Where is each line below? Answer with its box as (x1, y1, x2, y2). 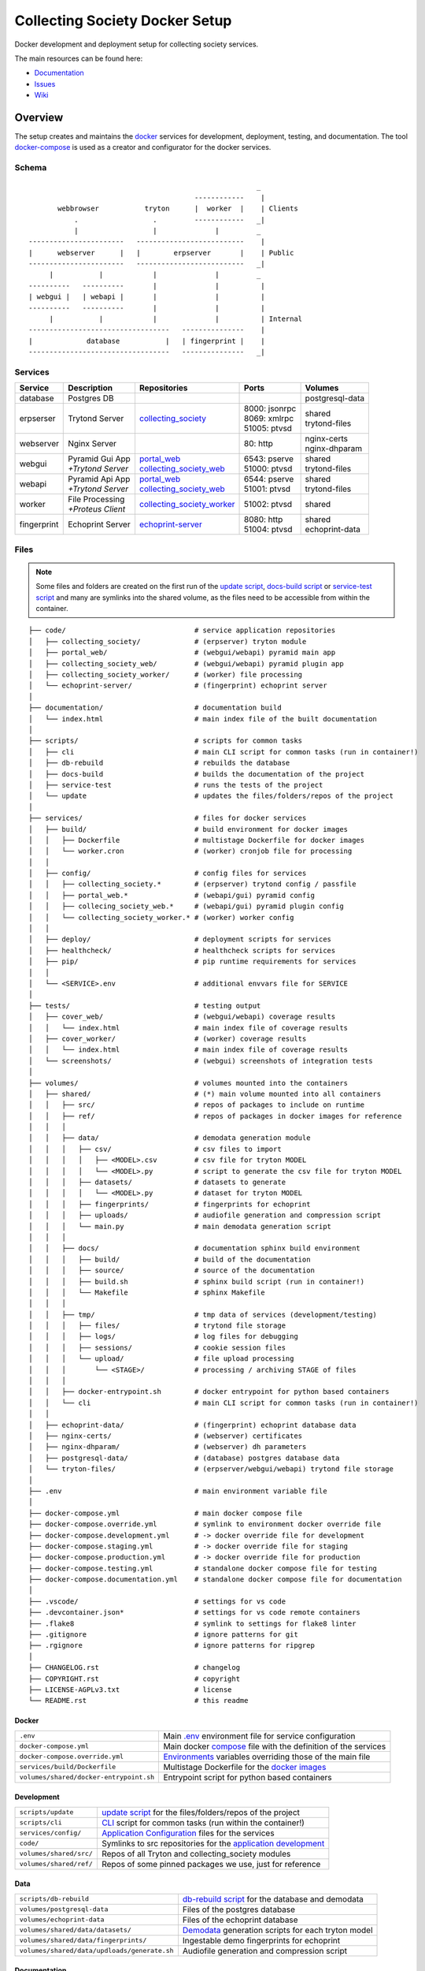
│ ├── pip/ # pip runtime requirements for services (28, 957, 357, 966)
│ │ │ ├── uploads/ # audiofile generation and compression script (28, 1211, 382, 1220)
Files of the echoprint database (182, 1914, 298, 1925)
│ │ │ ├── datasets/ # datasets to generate (28, 1178, 286, 1187)
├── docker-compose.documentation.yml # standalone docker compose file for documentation (28, 1575, 402, 1584)
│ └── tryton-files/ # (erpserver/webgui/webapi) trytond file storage (28, 1465, 394, 1474)
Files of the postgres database (182, 1904, 295, 1915)
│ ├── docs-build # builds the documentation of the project (28, 769, 365, 778)
